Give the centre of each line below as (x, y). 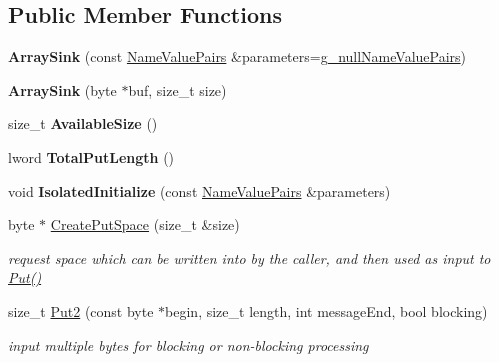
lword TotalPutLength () (91, 156)
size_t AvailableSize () (83, 123)
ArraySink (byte (62, 89)
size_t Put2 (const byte (81, 310)
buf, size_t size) (177, 89)
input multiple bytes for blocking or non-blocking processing (188, 344)
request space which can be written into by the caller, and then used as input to (249, 257)
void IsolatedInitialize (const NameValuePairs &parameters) (199, 190)
